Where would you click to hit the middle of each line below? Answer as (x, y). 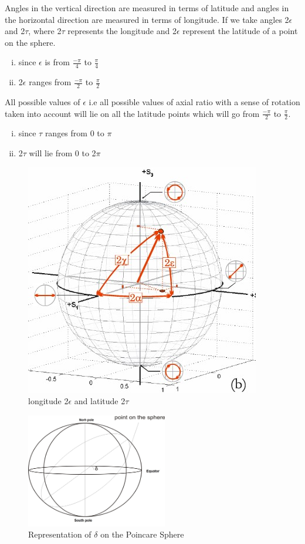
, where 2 (45, 31)
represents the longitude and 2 (122, 31)
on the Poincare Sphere (142, 534)
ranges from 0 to (74, 133)
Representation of (60, 534)
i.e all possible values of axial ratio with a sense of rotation (194, 102)
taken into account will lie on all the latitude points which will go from (132, 113)
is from (57, 62)
